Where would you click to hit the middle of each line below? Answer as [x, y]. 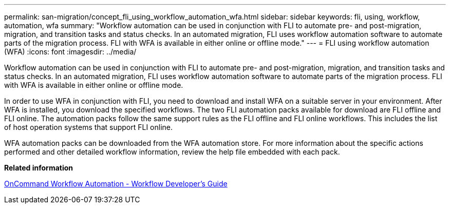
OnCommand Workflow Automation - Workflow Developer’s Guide [116, 184]
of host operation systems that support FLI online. [89, 127]
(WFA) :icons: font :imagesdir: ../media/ [70, 52]
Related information [39, 168]
